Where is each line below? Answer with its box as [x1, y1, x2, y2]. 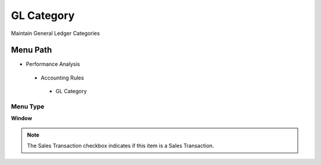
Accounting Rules [40, 74, 84, 81]
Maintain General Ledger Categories [11, 30, 100, 37]
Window [11, 115, 33, 122]
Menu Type [11, 103, 45, 110]
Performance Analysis [26, 61, 80, 68]
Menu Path [11, 45, 52, 55]
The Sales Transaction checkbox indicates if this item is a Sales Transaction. [27, 142, 214, 150]
